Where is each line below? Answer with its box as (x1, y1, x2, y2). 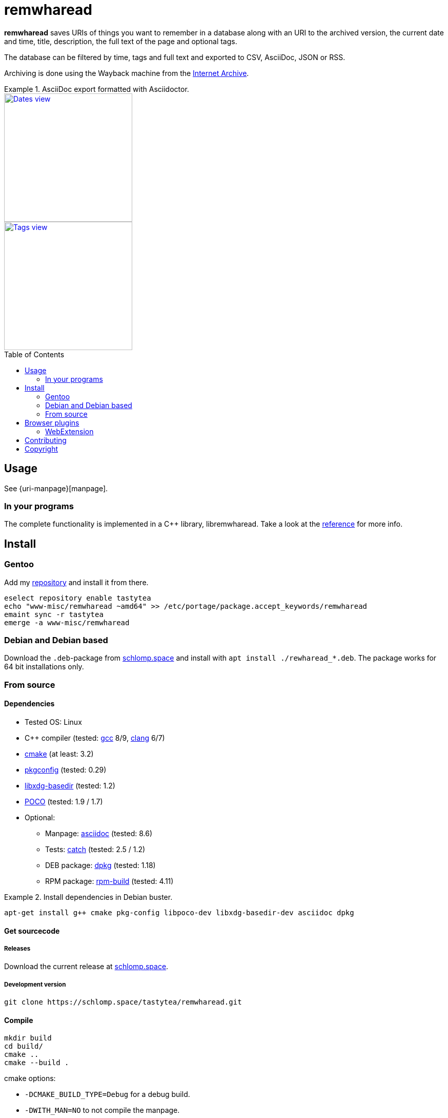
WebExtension (45, 427, 94, 436)
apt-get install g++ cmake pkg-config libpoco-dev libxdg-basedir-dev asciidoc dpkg (4, 908, 354, 917)
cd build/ (4, 1042, 43, 1051)
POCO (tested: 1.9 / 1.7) (25, 797, 103, 806)
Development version (4, 980, 66, 988)
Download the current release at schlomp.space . (4, 962, 169, 971)
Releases (4, 944, 31, 952)
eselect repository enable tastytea (4, 593, 151, 602)
